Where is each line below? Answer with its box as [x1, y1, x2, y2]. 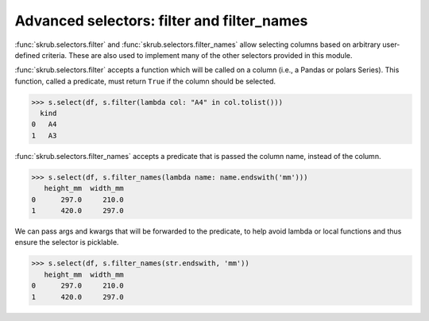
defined [14, 50, 41, 60]
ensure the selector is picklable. [14, 238, 119, 247]
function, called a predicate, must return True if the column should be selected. [14, 76, 276, 86]
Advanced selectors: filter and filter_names [14, 12, 308, 29]
